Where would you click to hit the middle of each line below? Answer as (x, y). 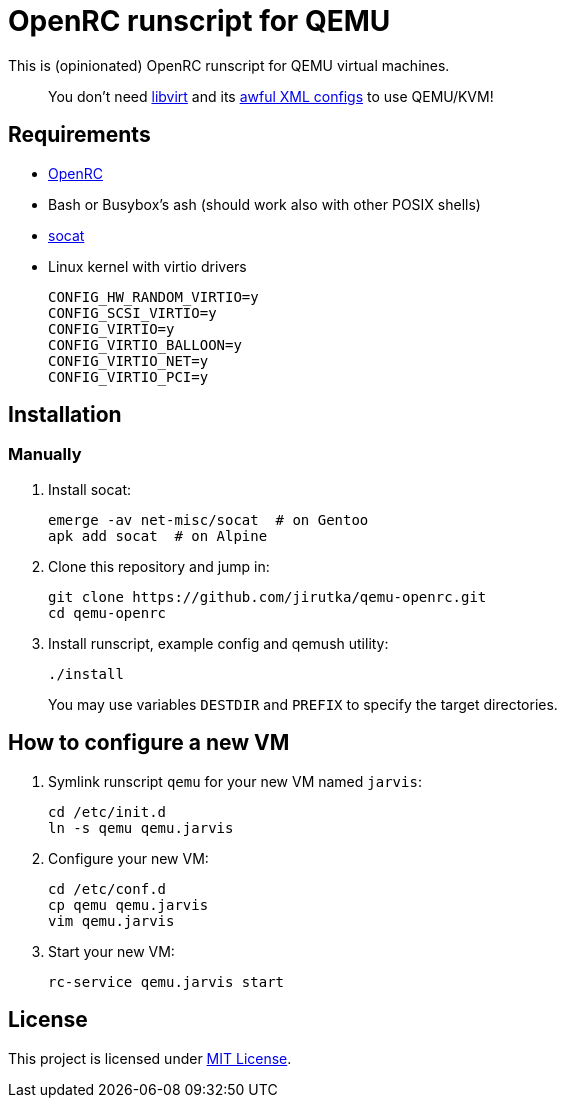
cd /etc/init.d (107, 811)
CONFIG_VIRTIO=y (111, 328)
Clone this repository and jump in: (159, 566)
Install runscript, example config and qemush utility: (218, 643)
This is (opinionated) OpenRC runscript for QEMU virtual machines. (229, 65)
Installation (65, 415)
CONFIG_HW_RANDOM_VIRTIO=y (153, 296)
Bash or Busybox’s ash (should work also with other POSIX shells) (264, 204)
